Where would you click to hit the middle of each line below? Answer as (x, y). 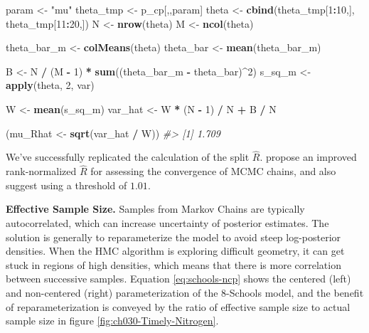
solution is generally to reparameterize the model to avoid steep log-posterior (173, 237)
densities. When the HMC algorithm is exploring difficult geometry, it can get (175, 251)
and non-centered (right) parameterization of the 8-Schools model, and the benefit (185, 292)
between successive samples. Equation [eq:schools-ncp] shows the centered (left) (178, 279)
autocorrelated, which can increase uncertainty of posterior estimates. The (167, 222)
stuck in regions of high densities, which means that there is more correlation (173, 264)
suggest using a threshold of (66, 185)
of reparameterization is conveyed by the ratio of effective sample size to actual (178, 306)
